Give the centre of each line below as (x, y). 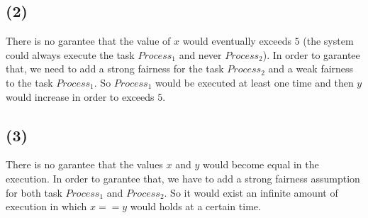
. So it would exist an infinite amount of (251, 192)
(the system (328, 41)
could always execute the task (70, 54)
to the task (29, 82)
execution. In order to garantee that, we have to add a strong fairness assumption (183, 178)
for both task (34, 192)
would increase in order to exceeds (80, 96)
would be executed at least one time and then (255, 82)
